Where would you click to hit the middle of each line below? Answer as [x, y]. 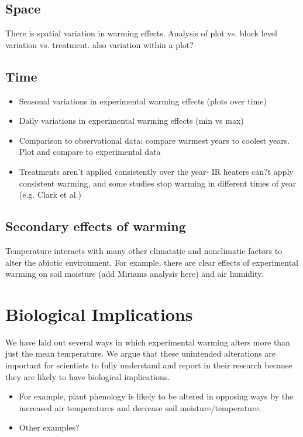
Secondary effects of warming [96, 226]
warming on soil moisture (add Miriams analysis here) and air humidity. [135, 274]
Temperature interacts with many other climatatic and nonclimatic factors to [144, 250]
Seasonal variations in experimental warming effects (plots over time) [143, 101]
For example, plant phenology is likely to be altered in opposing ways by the [156, 396]
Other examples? [49, 427]
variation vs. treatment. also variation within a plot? [99, 44]
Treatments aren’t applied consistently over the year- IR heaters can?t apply [156, 171]
